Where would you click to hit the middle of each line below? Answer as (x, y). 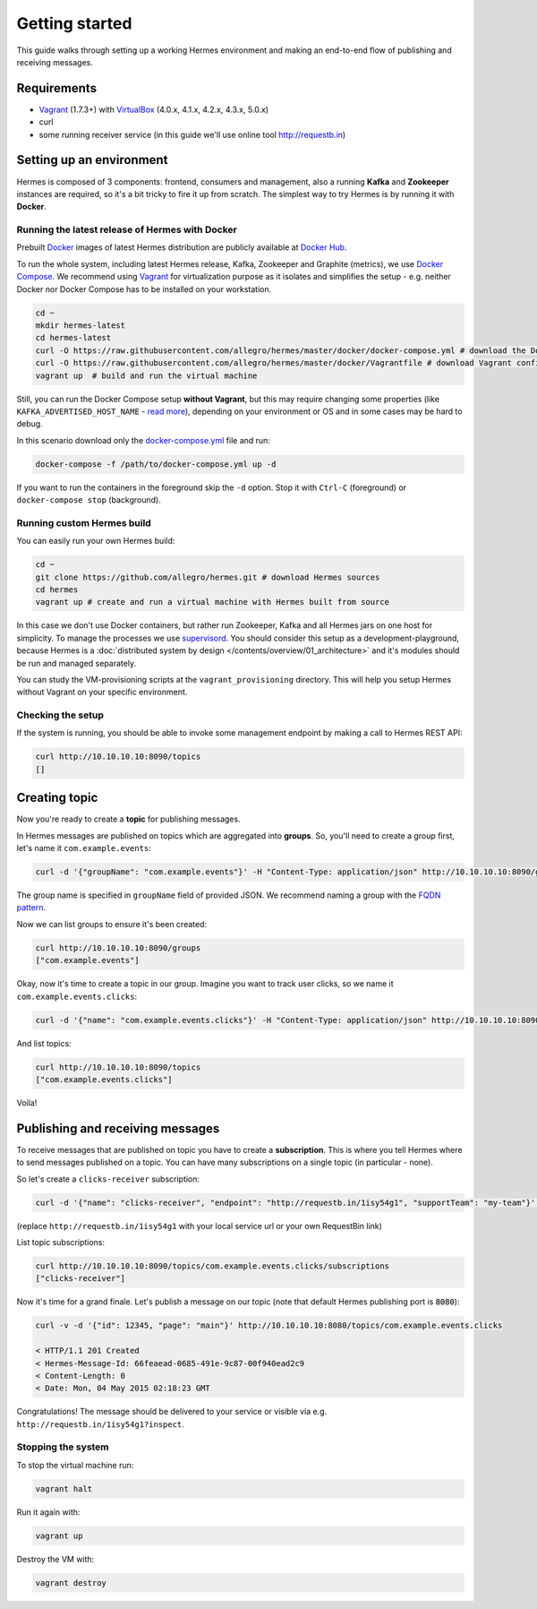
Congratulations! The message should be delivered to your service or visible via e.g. (171, 1412)
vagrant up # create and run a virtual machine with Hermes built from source (212, 602)
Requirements (57, 88)
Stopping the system (63, 1447)
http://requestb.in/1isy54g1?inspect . (101, 1424)
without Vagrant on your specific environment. (102, 692)
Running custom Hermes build (84, 522)
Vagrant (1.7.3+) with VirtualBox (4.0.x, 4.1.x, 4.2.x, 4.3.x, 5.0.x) (153, 109)
